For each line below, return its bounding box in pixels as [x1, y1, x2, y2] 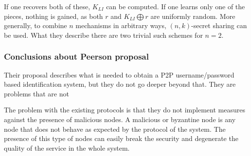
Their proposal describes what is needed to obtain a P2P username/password [4, 69, 234, 79]
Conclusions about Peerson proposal [4, 50, 149, 62]
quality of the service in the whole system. [4, 142, 130, 153]
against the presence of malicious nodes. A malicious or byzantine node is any [4, 114, 236, 124]
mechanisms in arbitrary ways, [75, 20, 166, 31]
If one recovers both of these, [4, 1, 90, 11]
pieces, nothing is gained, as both [4, 11, 103, 21]
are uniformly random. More [150, 11, 235, 21]
